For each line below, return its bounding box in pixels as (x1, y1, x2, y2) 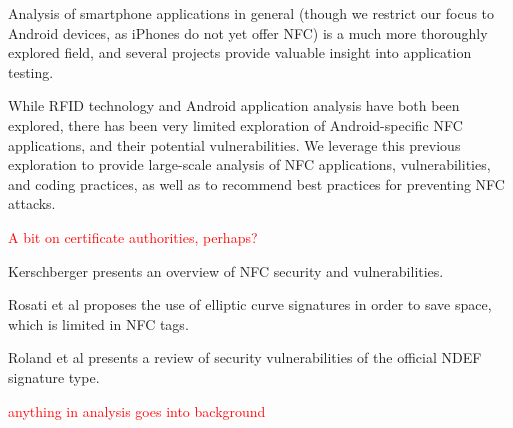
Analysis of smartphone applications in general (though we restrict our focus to (8, 3, 495, 23)
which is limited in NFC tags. (8, 313, 189, 334)
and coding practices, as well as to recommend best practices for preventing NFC (8, 173, 505, 194)
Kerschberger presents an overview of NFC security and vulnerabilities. (8, 260, 444, 281)
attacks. (8, 193, 56, 214)
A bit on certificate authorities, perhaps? (8, 226, 258, 247)
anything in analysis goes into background (8, 400, 266, 421)
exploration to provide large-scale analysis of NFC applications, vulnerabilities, (8, 154, 491, 175)
